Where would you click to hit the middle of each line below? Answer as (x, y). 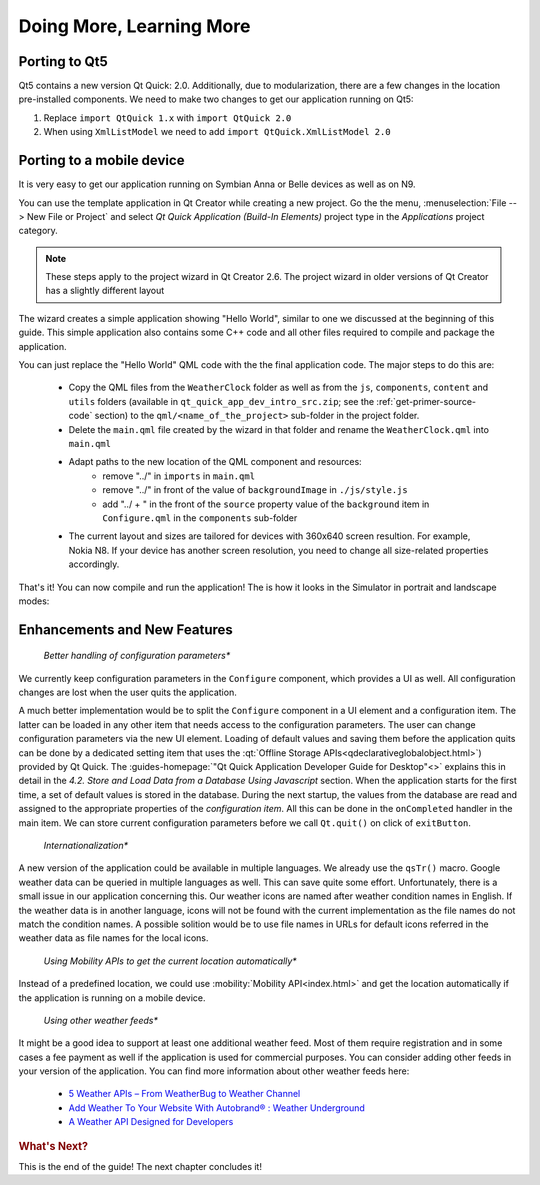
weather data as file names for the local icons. (113, 938)
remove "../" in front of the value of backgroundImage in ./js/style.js (255, 490)
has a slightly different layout (105, 291)
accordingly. (94, 564)
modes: (34, 601)
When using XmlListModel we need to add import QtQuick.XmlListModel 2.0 (217, 132)
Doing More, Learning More (134, 26)
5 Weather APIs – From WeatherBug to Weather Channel (184, 1094)
